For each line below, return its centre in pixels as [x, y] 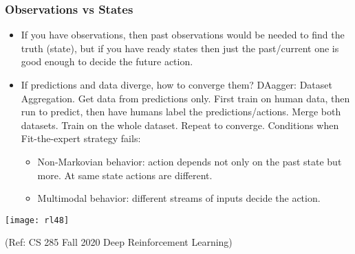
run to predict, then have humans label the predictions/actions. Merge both [181, 112]
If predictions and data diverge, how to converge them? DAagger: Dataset [176, 84]
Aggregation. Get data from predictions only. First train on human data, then [185, 98]
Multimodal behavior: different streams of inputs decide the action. [179, 198]
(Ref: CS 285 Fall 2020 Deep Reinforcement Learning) [119, 242]
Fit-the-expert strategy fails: [81, 138]
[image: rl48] [37, 220]
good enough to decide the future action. [107, 61]
